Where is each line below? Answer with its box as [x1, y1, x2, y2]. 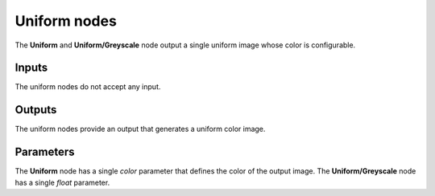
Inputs [14, 61, 48, 75]
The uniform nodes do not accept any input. [14, 82, 161, 92]
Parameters [14, 145, 75, 159]
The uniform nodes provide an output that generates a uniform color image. [14, 125, 266, 134]
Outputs [14, 103, 57, 116]
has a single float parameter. [14, 178, 110, 187]
